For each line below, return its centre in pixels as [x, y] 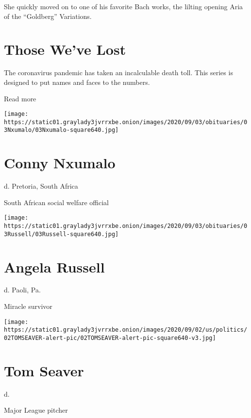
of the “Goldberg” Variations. [48, 16]
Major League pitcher [36, 410]
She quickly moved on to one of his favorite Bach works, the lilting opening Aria [124, 6]
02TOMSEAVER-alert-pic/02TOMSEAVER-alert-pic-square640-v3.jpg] [110, 338]
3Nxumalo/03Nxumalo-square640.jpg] [61, 130]
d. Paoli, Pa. [22, 290]
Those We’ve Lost [65, 49]
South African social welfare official [56, 202]
